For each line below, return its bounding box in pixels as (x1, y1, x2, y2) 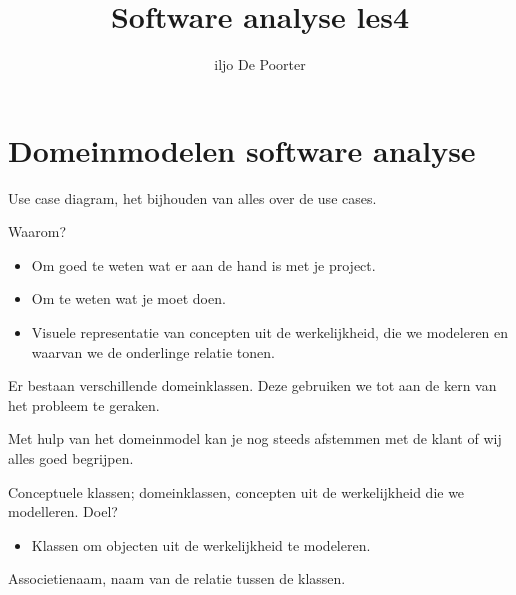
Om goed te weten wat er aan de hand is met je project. (31, 254, 376, 275)
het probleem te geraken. (8, 394, 160, 415)
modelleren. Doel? (8, 501, 118, 522)
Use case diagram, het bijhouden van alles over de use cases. (8, 187, 377, 208)
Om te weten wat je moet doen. (31, 288, 226, 309)
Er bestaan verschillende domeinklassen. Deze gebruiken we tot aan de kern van (8, 375, 497, 396)
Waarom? (8, 221, 66, 242)
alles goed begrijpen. (8, 448, 134, 468)
